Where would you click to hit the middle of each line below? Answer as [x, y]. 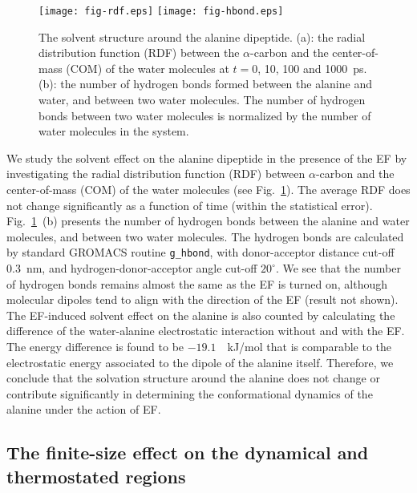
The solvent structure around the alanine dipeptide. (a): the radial [202, 36]
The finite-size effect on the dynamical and [188, 453]
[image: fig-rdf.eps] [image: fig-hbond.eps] [161, 11]
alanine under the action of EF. [84, 409]
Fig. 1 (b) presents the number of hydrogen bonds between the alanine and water [208, 221]
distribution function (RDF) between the [139, 53]
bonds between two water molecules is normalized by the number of [205, 115]
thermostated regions [96, 476]
